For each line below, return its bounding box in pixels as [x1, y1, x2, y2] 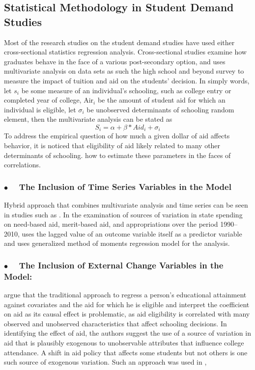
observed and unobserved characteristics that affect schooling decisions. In [4, 318, 227, 328]
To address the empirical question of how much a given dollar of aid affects [4, 131, 230, 141]
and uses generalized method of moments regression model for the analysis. [4, 238, 230, 248]
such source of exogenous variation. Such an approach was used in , [4, 357, 207, 367]
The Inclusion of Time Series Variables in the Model [19, 180, 231, 192]
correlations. [4, 159, 41, 170]
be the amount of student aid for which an [97, 95, 226, 105]
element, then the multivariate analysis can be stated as [4, 114, 172, 124]
